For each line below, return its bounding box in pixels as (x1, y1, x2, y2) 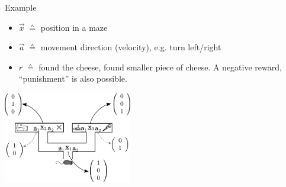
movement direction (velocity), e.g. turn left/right (40, 41, 221, 53)
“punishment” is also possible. (18, 72, 127, 85)
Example (5, 1, 37, 13)
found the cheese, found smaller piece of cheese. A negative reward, (38, 60, 282, 73)
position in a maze (40, 21, 108, 33)
